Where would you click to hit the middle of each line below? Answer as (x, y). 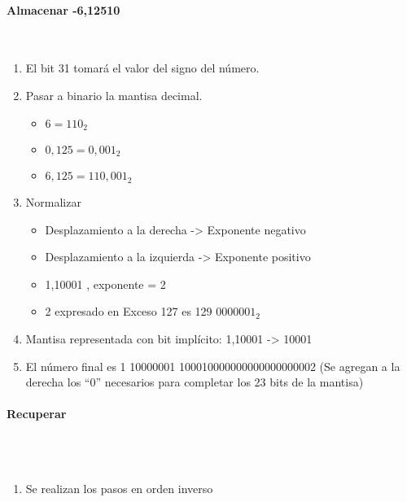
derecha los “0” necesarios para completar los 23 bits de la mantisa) (195, 382)
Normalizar (53, 201)
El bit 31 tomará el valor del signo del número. (142, 68)
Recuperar (37, 414)
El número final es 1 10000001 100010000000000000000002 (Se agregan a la (213, 366)
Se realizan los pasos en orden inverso (119, 488)
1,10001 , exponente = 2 (105, 284)
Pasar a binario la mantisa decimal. (114, 95)
